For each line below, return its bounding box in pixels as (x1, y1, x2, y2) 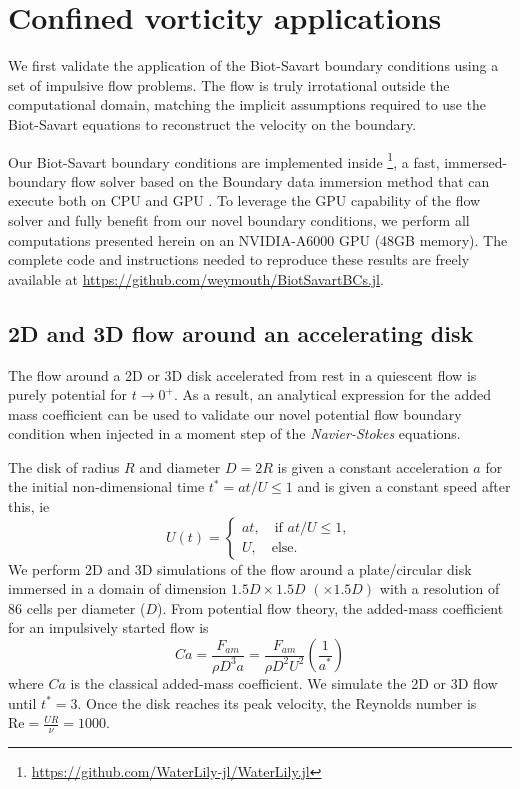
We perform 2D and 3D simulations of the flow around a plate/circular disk (8, 558, 472, 579)
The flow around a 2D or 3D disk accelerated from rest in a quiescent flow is (8, 364, 477, 385)
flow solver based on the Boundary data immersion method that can (71, 170, 490, 191)
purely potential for (8, 384, 128, 405)
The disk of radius (8, 456, 120, 477)
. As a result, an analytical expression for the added (173, 384, 491, 405)
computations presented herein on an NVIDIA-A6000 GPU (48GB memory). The (8, 229, 508, 250)
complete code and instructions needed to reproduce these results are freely (8, 249, 470, 270)
